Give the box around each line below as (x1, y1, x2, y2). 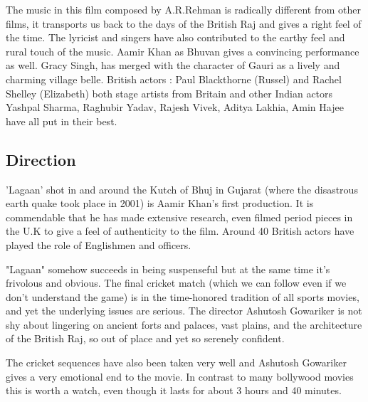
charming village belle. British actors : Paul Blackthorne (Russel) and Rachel (6, 71, 342, 86)
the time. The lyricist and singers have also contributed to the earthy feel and (6, 30, 345, 45)
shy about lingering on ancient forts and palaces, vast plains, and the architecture (6, 317, 362, 332)
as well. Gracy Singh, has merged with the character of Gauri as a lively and (6, 58, 340, 73)
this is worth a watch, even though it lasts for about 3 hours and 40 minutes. (6, 383, 342, 398)
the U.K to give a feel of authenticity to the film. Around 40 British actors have (6, 223, 354, 238)
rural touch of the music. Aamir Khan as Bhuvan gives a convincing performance (6, 43, 359, 58)
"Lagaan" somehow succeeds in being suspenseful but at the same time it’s (6, 261, 330, 276)
